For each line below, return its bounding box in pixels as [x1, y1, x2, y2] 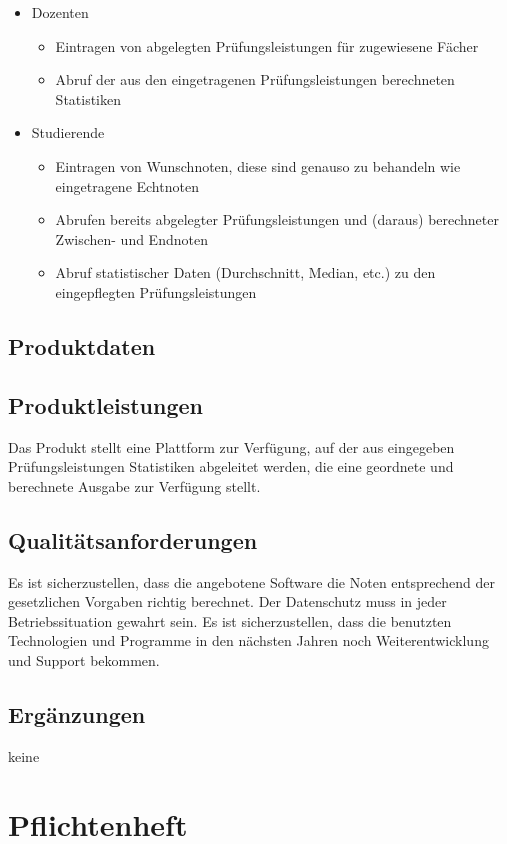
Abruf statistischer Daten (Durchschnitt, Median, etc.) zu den [55, 262, 436, 283]
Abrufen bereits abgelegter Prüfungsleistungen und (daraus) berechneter [55, 209, 499, 230]
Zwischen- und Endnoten [55, 228, 208, 249]
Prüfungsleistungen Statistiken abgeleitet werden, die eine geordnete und [8, 456, 454, 477]
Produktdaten [8, 330, 156, 361]
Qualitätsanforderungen [8, 524, 258, 555]
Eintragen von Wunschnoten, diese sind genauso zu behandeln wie [55, 155, 461, 176]
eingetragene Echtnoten [55, 175, 199, 196]
